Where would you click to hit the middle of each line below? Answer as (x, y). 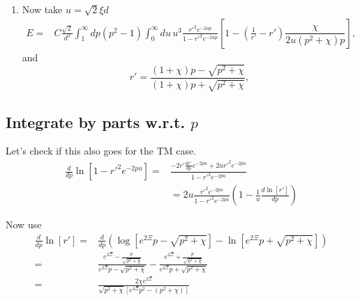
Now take (42, 9)
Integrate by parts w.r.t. (96, 121)
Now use (24, 224)
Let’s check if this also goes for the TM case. (101, 151)
